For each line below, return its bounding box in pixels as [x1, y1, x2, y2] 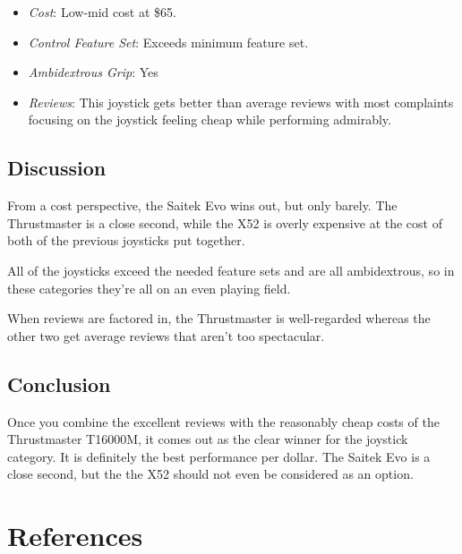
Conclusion [7, 370, 111, 397]
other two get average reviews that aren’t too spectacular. [7, 326, 325, 345]
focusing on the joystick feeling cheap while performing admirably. [28, 110, 391, 129]
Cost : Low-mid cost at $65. [28, 3, 176, 21]
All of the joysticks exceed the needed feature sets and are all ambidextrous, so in [7, 260, 455, 279]
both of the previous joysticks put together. [7, 231, 245, 250]
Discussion [7, 154, 107, 182]
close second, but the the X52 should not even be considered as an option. [7, 465, 414, 483]
